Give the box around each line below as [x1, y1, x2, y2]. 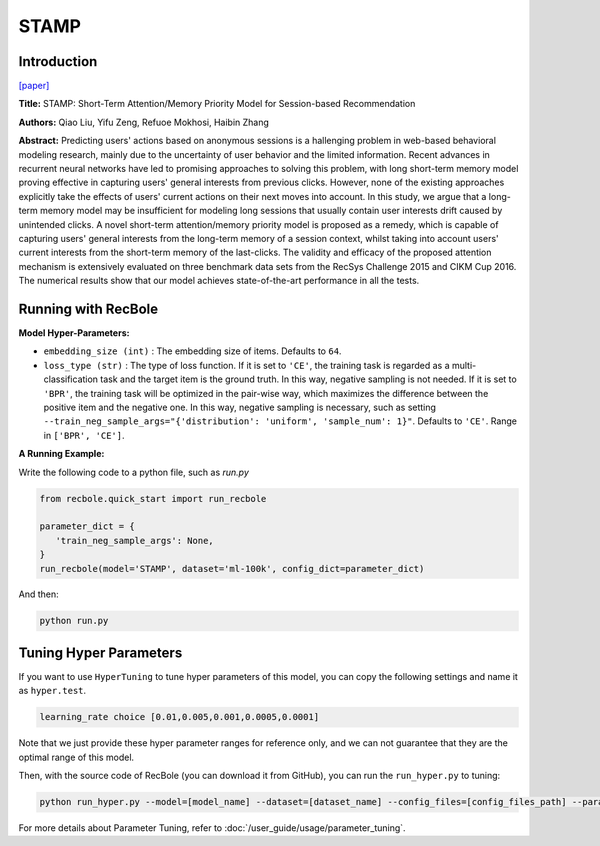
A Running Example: [18, 448, 105, 460]
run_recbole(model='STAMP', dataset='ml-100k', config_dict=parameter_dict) [39, 563, 425, 574]
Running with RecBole [18, 300, 159, 317]
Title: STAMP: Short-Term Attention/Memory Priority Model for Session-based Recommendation [18, 98, 416, 110]
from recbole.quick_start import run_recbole [39, 493, 267, 504]
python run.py [39, 615, 109, 627]
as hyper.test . [18, 685, 87, 697]
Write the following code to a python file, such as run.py [18, 466, 250, 478]
